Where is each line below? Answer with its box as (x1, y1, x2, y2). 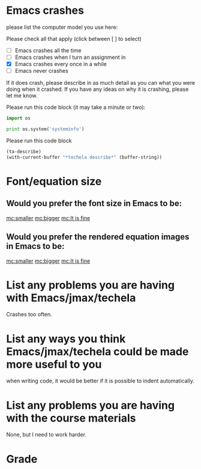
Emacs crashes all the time (14, 46, 82, 54)
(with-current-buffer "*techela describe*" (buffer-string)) (6, 154, 163, 160)
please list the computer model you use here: (6, 23, 118, 31)
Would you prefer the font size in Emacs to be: (6, 198, 182, 209)
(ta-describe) (6, 149, 42, 155)
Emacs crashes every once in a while (14, 61, 107, 68)
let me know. (6, 92, 38, 99)
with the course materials (6, 411, 136, 425)
